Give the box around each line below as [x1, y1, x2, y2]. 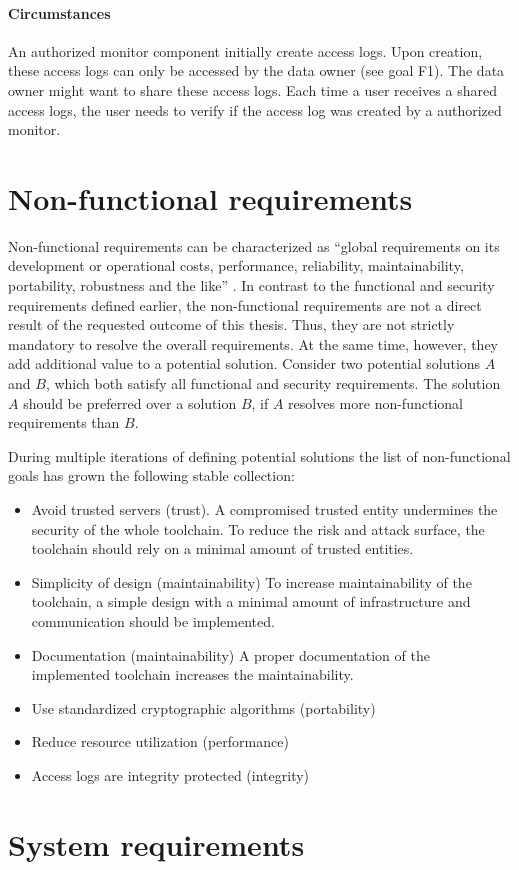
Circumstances [8, 2, 111, 23]
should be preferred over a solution [23, 392, 237, 413]
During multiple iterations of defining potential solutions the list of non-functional [8, 445, 511, 466]
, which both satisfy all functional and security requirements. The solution [45, 373, 501, 394]
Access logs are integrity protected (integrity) [31, 764, 310, 785]
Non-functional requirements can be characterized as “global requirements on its [8, 235, 500, 256]
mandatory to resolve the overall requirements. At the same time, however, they [8, 333, 499, 354]
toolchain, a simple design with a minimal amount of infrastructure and [31, 591, 471, 612]
